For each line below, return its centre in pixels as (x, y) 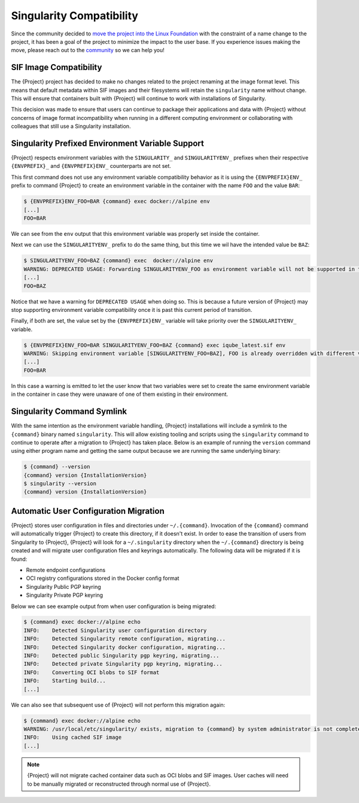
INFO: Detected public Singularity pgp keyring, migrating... (121, 656)
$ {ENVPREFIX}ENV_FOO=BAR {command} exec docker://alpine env (117, 201)
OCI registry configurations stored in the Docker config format (103, 578)
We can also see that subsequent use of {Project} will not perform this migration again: (118, 705)
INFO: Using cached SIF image (73, 737)
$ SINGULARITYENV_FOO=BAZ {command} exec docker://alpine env (118, 261)
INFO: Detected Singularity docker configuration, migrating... (125, 647)
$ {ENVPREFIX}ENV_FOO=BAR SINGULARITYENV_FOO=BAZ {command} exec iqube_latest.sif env (155, 345)
